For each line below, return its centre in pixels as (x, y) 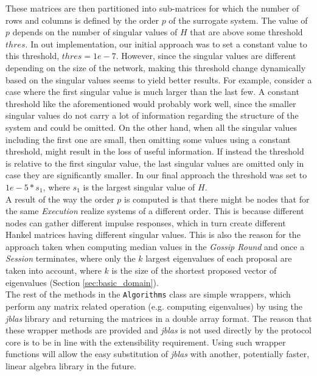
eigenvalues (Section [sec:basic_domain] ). (82, 282)
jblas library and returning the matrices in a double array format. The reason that (159, 318)
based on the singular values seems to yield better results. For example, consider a (159, 79)
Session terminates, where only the (71, 258)
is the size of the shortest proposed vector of (194, 270)
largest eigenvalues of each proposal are (219, 258)
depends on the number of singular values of (95, 32)
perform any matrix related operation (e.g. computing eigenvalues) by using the (154, 306)
